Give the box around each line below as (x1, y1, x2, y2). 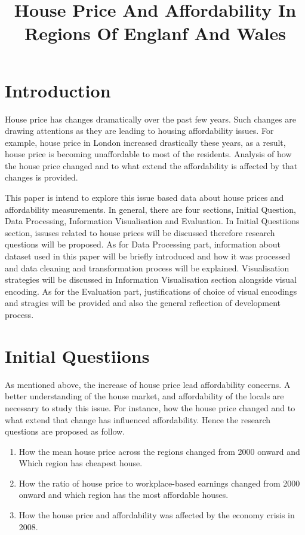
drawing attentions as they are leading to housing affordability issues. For (5, 124, 274, 137)
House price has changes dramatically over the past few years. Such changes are (5, 112, 296, 125)
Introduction (5, 78, 111, 102)
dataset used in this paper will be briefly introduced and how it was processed (5, 250, 291, 262)
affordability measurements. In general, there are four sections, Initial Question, (5, 203, 296, 215)
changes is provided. (5, 171, 78, 184)
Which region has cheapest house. (19, 457, 143, 469)
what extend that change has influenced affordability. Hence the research (5, 413, 271, 426)
